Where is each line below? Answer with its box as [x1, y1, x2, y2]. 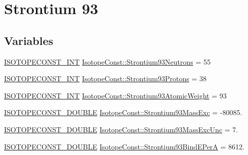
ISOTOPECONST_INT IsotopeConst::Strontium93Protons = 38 [4, 73, 206, 84]
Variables [4, 32, 54, 48]
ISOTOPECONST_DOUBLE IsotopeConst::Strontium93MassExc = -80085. [4, 107, 242, 118]
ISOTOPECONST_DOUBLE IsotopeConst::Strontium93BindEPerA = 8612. [4, 141, 244, 151]
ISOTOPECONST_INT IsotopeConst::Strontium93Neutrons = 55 [4, 56, 211, 67]
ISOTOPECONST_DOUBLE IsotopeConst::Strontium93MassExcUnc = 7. [4, 124, 238, 134]
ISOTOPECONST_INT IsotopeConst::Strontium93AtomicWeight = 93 [4, 90, 227, 100]
